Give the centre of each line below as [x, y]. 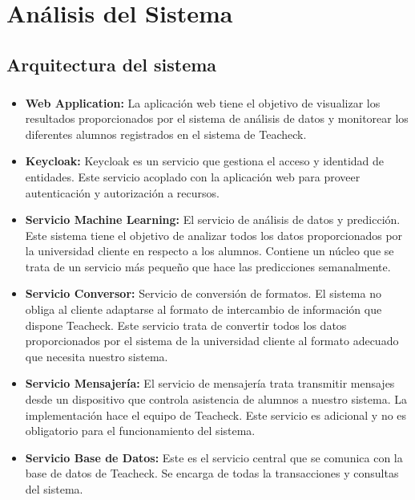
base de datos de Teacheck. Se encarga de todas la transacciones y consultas [212, 473]
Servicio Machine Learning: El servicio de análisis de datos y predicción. [213, 220]
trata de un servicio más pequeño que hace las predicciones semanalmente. [208, 266]
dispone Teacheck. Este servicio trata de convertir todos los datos [186, 325]
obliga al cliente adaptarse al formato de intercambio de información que [203, 309]
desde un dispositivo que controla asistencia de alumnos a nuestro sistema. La [216, 399]
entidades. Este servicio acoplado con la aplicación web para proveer [193, 176]
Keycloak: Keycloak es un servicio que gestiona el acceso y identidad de [205, 161]
